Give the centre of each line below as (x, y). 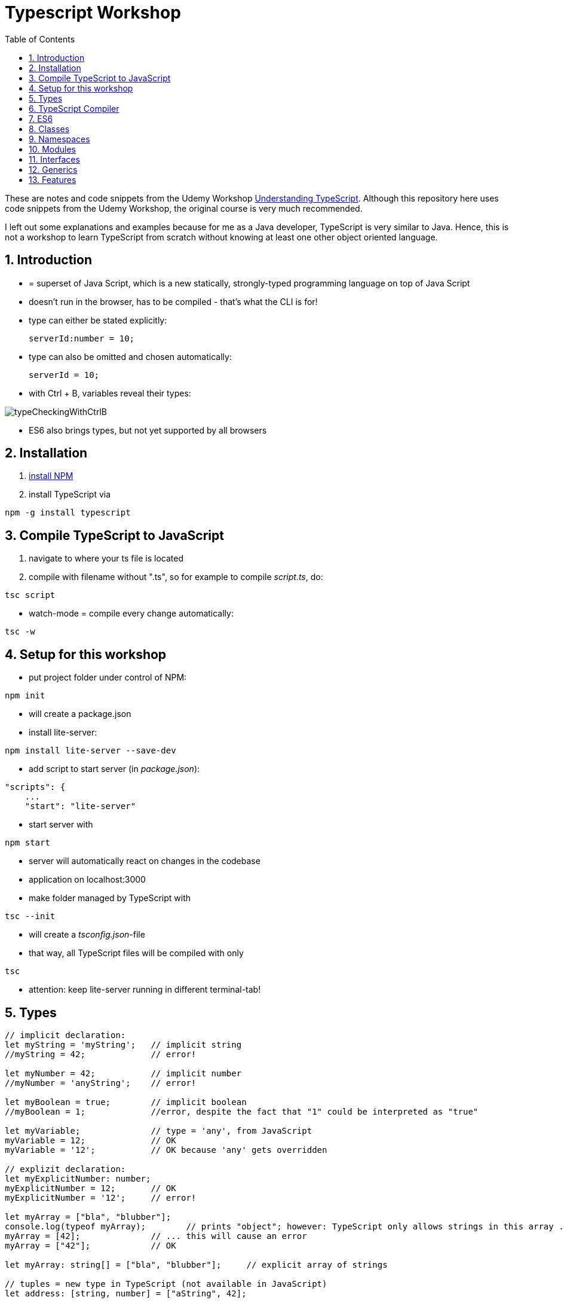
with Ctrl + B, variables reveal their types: (110, 393)
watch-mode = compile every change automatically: (131, 614)
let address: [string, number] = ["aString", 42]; (126, 1293)
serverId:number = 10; (82, 338)
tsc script (30, 595)
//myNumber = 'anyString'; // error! (101, 1083)
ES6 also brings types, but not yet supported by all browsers (148, 430)
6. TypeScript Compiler (74, 108)
